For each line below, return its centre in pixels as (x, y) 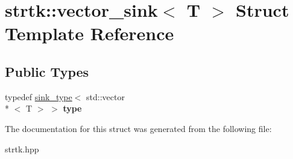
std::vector (106, 96)
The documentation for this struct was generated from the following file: (138, 128)
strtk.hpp (22, 148)
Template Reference (90, 33)
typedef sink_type (39, 96)
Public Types (47, 71)
